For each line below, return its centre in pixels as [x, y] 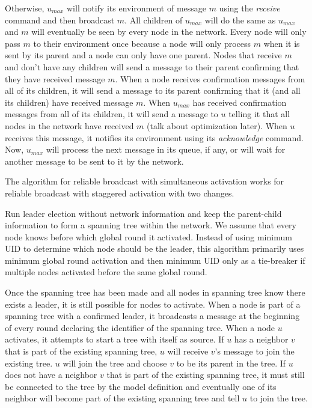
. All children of [154, 20]
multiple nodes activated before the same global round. [106, 272]
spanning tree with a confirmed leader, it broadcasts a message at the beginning [152, 316]
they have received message [55, 78]
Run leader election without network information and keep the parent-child [143, 213]
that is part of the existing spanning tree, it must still [206, 375]
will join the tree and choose [115, 363]
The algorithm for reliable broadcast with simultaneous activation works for [145, 181]
